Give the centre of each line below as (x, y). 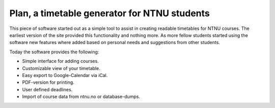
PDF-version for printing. (48, 82)
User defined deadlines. (47, 89)
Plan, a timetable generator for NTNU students (109, 13)
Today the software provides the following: (54, 52)
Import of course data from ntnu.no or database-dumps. (81, 97)
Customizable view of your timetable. (61, 68)
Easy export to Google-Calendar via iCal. (65, 75)
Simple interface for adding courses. (60, 61)
